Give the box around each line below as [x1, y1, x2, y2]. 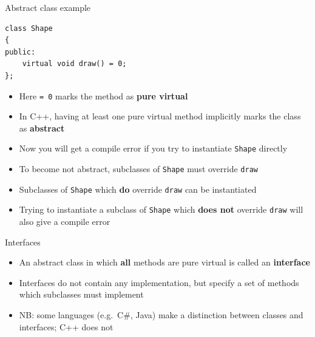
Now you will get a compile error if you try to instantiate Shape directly [19, 142, 288, 155]
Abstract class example [5, 1, 91, 13]
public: [5, 47, 36, 56]
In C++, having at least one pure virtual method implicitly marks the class [19, 110, 301, 122]
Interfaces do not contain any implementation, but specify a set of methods [19, 276, 299, 289]
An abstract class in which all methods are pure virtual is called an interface [19, 256, 310, 269]
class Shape [5, 24, 53, 33]
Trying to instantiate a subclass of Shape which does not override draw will [19, 203, 303, 216]
